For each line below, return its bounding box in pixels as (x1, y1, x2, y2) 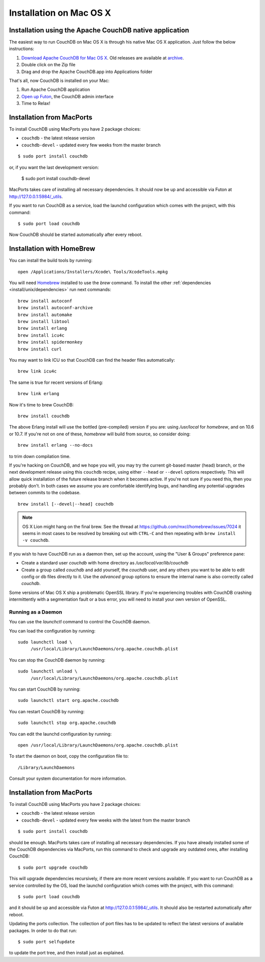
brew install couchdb (18, 413, 70, 419)
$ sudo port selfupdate (18, 939, 75, 944)
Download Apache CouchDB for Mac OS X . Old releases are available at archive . (21, 54, 184, 61)
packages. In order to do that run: (9, 928, 77, 934)
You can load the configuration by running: (9, 628, 96, 634)
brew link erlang (18, 391, 59, 397)
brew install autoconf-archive (18, 305, 93, 311)
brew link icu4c (18, 369, 57, 374)
